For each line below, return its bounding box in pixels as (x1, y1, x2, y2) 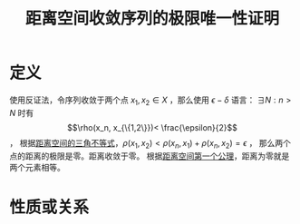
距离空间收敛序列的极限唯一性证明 (24, 8, 279, 29)
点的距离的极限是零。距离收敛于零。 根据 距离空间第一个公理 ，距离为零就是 (9, 151, 290, 161)
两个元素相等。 (9, 161, 65, 172)
